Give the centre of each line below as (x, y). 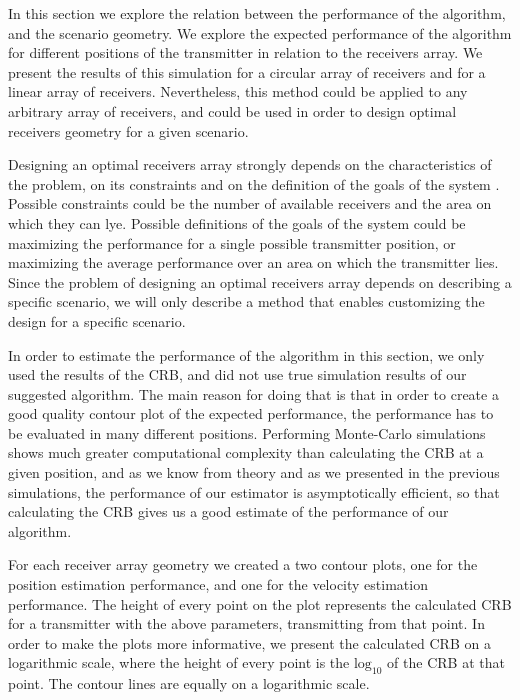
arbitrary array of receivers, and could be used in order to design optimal (232, 110)
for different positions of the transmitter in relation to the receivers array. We (245, 52)
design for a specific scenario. (97, 320)
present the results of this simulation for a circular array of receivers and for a (247, 71)
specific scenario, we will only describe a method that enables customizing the (246, 301)
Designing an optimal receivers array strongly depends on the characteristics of (250, 164)
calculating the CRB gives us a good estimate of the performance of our (228, 511)
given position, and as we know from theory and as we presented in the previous (254, 472)
